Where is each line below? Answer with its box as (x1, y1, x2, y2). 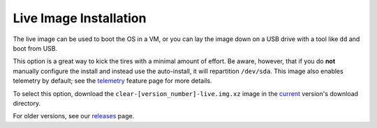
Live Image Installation (13, 10, 147, 26)
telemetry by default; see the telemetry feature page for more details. (13, 77, 212, 85)
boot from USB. (13, 44, 58, 52)
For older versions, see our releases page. (13, 112, 135, 120)
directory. (13, 99, 41, 107)
